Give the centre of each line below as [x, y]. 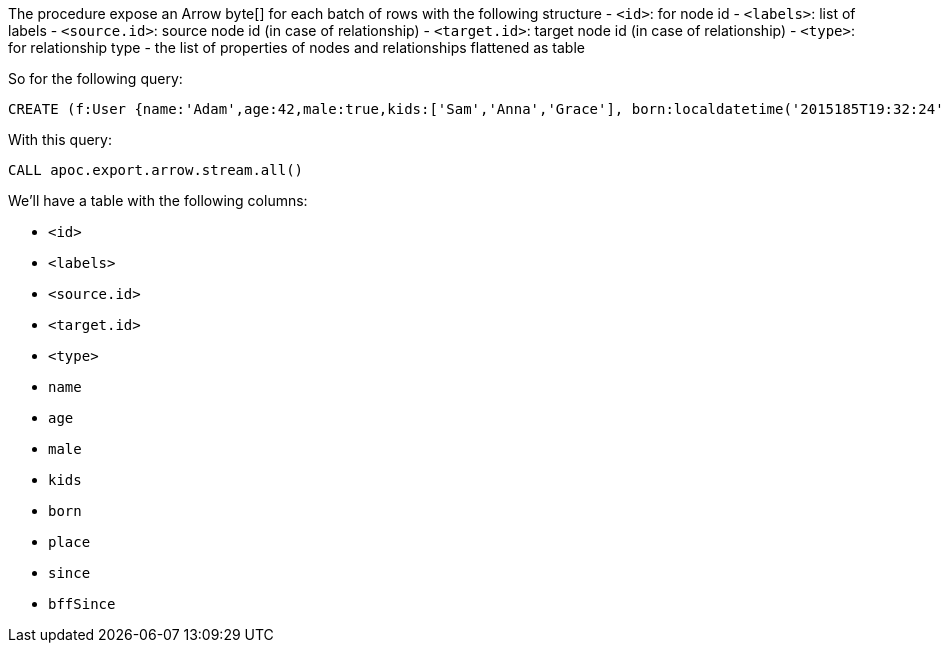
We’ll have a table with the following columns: [158, 200]
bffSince [82, 604]
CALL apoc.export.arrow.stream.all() [156, 170]
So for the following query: [95, 78]
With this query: [60, 139]
